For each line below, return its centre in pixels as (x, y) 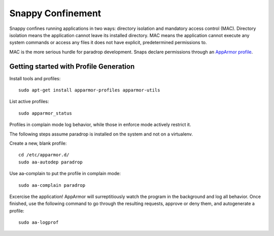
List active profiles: (29, 102)
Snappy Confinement (55, 13)
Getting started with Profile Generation (72, 66)
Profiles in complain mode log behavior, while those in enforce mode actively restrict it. (100, 125)
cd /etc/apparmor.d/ (44, 155)
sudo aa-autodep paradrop (51, 162)
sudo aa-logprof (39, 223)
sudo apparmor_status (45, 113)
